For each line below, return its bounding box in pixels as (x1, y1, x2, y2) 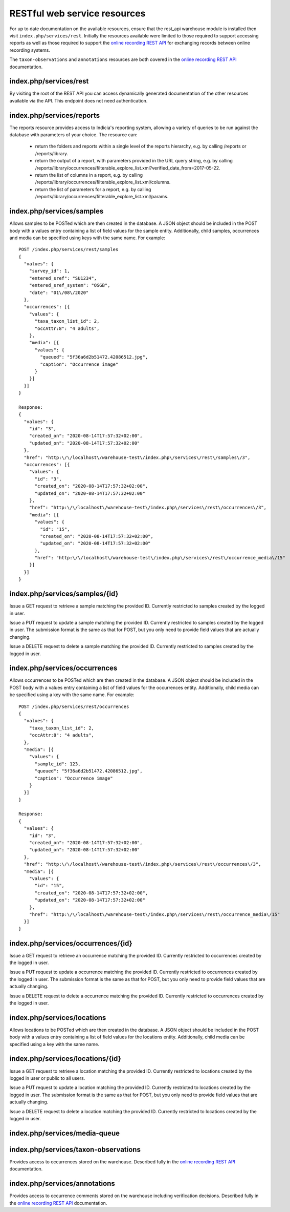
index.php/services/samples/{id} (9, 590, 119, 598)
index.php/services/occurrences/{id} (9, 939, 132, 948)
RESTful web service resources (9, 8, 146, 19)
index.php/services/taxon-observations (9, 1145, 141, 1154)
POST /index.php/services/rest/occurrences (18, 703, 129, 709)
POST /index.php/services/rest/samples (18, 246, 119, 253)
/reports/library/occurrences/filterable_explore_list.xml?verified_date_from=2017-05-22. (35, 164, 220, 171)
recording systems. (9, 47, 51, 53)
